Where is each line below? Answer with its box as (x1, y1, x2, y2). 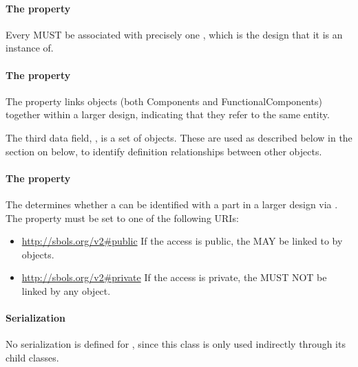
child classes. (6, 350, 59, 364)
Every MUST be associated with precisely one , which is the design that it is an (6, 27, 343, 41)
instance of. (6, 41, 54, 55)
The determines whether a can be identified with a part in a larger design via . (6, 197, 338, 211)
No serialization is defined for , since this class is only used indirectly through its (6, 337, 346, 351)
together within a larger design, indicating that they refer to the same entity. (6, 107, 330, 122)
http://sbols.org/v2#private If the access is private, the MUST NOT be (21, 270, 327, 285)
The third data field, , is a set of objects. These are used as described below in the (6, 130, 352, 144)
